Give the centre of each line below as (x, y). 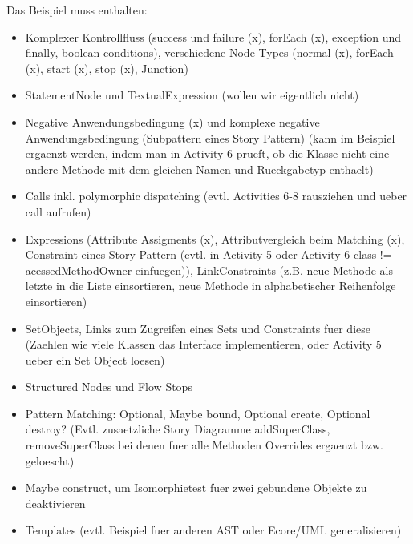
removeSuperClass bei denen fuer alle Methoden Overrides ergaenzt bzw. (204, 445)
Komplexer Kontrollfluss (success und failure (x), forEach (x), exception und (213, 36)
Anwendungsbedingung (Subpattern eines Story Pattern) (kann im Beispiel (210, 137)
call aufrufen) (58, 211)
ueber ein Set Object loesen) (95, 359)
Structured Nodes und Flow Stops (109, 387)
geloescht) (50, 460)
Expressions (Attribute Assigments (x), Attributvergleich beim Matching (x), (215, 238)
